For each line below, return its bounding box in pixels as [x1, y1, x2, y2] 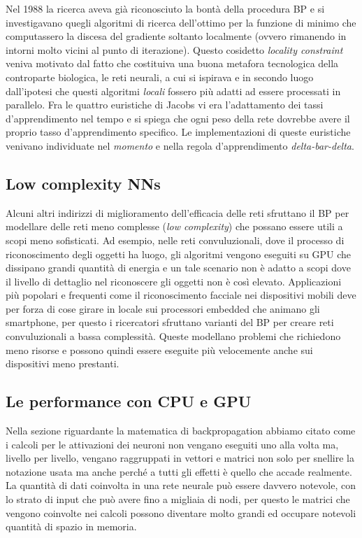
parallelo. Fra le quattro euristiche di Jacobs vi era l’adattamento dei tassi [6, 97, 324, 112]
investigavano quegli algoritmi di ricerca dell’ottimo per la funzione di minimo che [6, 15, 356, 29]
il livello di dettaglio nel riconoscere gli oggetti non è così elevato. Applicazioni [6, 274, 342, 288]
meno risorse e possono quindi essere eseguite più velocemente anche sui [6, 342, 313, 357]
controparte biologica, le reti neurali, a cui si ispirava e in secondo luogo [6, 69, 314, 84]
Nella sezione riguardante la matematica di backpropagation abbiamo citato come [6, 423, 356, 438]
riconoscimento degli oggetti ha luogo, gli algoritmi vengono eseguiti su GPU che [6, 246, 352, 261]
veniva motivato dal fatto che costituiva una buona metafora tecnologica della [6, 56, 339, 71]
